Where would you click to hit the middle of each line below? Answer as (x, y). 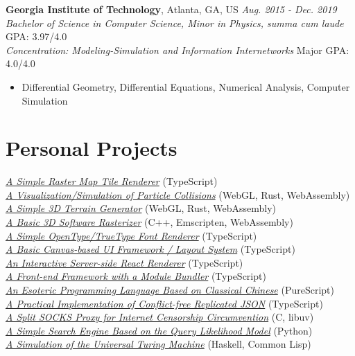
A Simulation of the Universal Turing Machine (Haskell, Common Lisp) (158, 344)
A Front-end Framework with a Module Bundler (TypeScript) (136, 276)
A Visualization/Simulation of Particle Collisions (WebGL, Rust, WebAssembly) (178, 194)
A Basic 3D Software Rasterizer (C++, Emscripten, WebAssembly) (149, 222)
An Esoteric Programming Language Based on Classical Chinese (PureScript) (170, 290)
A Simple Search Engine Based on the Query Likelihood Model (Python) (159, 330)
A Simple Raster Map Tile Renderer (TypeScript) (112, 181)
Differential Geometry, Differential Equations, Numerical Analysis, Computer (186, 86)
